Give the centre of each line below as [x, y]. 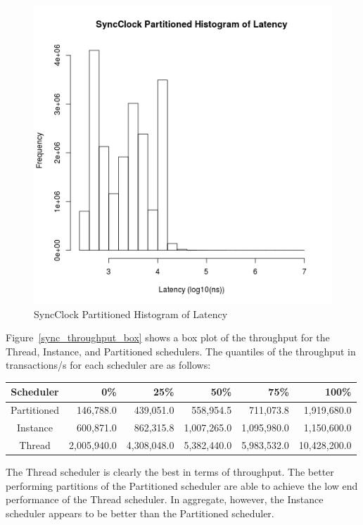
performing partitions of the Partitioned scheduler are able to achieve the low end [182, 485]
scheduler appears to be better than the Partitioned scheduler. [140, 513]
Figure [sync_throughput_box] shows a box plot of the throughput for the [168, 337]
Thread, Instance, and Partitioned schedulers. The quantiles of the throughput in [181, 351]
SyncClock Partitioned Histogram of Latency [131, 314]
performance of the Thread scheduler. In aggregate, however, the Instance [165, 499]
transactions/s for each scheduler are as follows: [108, 365]
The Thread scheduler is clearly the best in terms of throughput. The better [170, 472]
